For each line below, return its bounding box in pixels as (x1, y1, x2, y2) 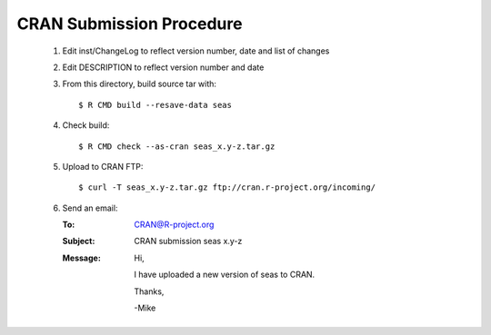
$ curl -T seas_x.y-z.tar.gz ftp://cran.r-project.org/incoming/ (78, 182, 376, 192)
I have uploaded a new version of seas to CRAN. (134, 269, 316, 281)
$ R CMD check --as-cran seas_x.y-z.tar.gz (78, 141, 276, 152)
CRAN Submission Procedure (16, 14, 243, 34)
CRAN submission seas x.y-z (134, 236, 243, 247)
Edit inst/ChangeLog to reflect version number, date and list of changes (62, 45, 330, 56)
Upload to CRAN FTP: (62, 161, 144, 172)
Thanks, (134, 286, 165, 297)
